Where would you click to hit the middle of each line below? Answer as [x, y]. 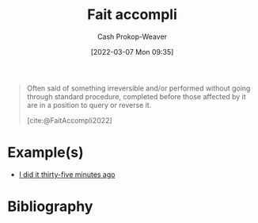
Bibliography [50, 207]
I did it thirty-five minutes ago [67, 174]
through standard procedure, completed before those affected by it [136, 96]
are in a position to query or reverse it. [89, 105]
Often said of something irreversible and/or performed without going [138, 88]
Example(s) [46, 153]
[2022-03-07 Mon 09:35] [132, 52]
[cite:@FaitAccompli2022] [69, 120]
